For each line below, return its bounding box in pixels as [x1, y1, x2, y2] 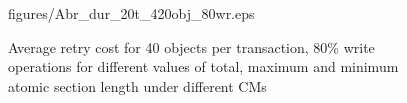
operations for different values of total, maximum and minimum [8, 56, 399, 77]
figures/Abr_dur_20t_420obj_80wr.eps [8, 3, 255, 23]
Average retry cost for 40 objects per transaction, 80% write [8, 36, 375, 57]
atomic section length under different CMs [8, 75, 267, 96]
